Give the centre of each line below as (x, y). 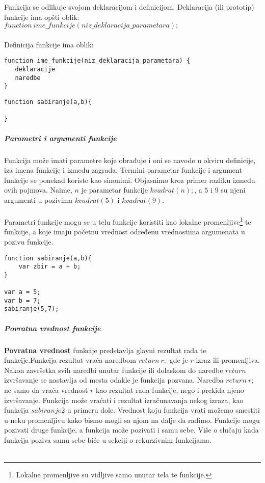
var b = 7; (22, 300)
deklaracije (35, 70)
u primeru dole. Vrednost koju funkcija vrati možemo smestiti (163, 410)
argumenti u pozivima (38, 199)
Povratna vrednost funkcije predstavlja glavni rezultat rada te (105, 350)
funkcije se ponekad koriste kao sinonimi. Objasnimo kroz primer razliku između (130, 180)
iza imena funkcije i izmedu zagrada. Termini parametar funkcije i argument (123, 170)
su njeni (233, 190)
